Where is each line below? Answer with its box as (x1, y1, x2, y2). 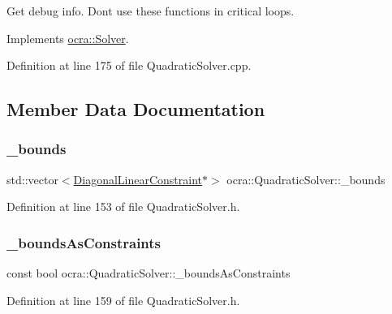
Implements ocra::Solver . (6, 29, 129, 46)
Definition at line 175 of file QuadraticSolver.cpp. (6, 57, 252, 74)
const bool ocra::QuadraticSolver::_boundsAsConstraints (6, 265, 291, 282)
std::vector (6, 170, 58, 187)
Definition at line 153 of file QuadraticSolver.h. (6, 198, 240, 215)
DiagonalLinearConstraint (73, 170, 203, 187)
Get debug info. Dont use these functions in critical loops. (6, 2, 295, 19)
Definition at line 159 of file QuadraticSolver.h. (6, 291, 240, 308)
